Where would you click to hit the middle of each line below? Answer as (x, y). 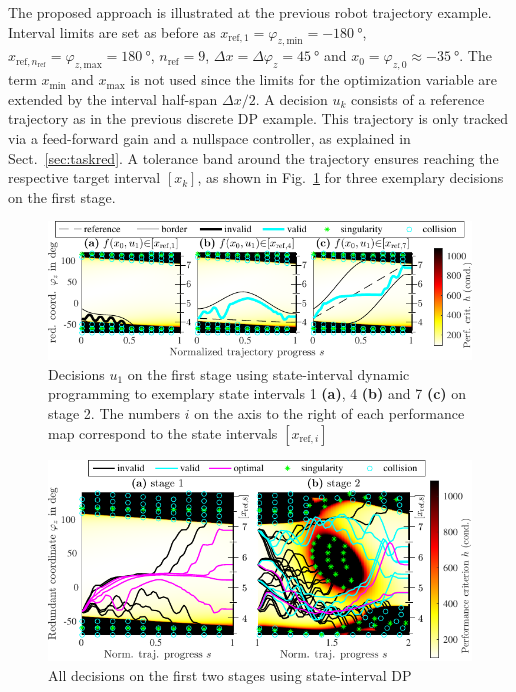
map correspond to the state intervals (163, 432)
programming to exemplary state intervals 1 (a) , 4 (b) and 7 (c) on (257, 393)
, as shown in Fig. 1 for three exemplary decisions (350, 177)
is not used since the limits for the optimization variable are (314, 79)
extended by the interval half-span (113, 98)
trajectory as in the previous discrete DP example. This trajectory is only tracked (258, 118)
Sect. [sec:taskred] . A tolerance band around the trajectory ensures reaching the (253, 157)
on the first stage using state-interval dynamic (268, 373)
